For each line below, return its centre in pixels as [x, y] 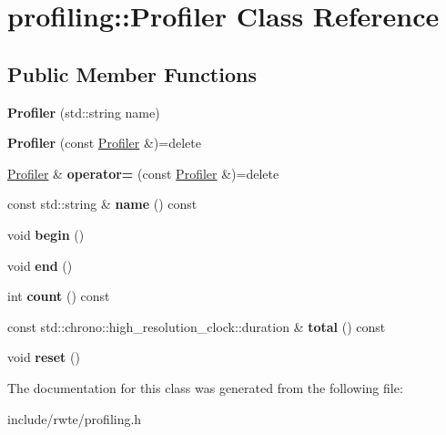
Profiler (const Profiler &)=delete [104, 143]
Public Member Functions [132, 73]
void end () [40, 265]
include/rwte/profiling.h [75, 418]
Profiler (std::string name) [84, 112]
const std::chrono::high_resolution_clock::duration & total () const [197, 326]
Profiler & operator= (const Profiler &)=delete [143, 173]
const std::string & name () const [102, 204]
